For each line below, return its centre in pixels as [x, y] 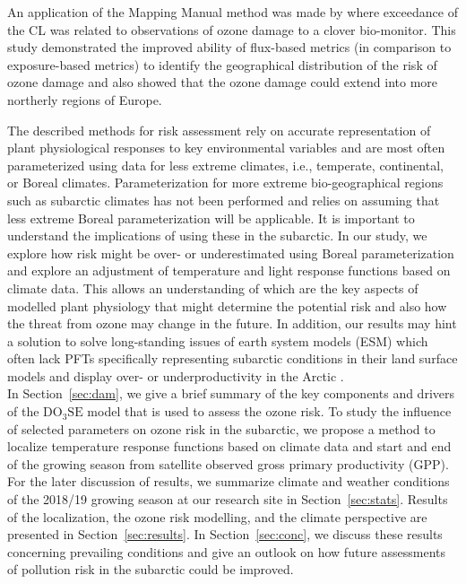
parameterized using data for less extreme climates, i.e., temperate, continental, [225, 165]
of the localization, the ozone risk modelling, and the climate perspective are [217, 516]
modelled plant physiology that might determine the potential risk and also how [227, 305]
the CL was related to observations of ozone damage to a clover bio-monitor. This [232, 29]
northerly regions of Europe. [85, 99]
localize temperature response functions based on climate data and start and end [229, 446]
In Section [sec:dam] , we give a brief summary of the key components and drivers [231, 393]
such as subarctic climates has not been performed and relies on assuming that [224, 200]
